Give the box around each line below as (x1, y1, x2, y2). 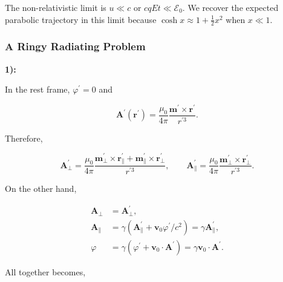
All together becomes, (5, 265, 86, 278)
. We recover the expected (182, 1, 279, 13)
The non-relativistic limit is (5, 1, 106, 13)
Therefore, (5, 131, 43, 144)
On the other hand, (5, 182, 77, 195)
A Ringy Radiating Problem (5, 39, 146, 54)
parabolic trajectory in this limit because (5, 13, 157, 25)
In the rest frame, (5, 83, 70, 96)
